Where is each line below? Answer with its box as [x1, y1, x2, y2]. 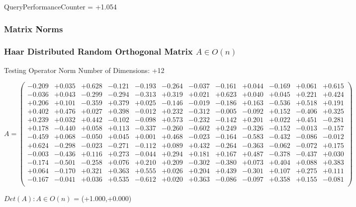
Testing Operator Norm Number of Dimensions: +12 [4, 65, 165, 75]
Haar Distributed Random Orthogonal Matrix [4, 45, 193, 58]
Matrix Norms [4, 22, 63, 35]
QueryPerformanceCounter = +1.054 [4, 1, 117, 11]
